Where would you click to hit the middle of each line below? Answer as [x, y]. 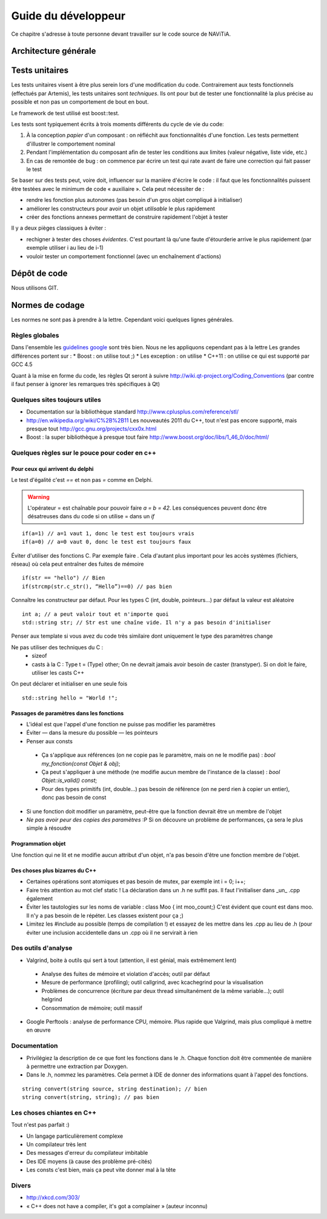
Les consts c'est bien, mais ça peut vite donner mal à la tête [101, 1170]
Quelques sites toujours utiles [56, 399]
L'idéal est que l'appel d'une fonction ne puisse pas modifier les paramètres [121, 724]
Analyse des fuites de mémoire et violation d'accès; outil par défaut [126, 974]
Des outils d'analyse [42, 948]
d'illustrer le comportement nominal [71, 144]
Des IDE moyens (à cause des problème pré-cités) [89, 1161]
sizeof [40, 656]
